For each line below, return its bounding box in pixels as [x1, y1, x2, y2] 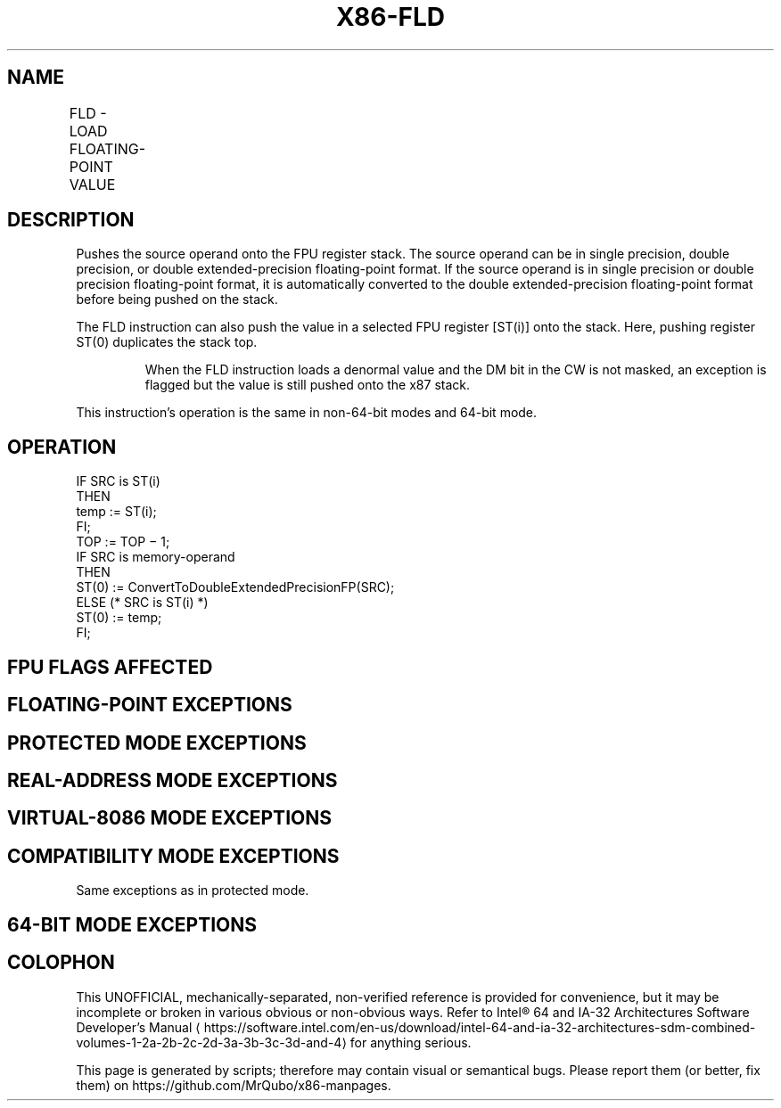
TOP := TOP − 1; [76, 534, 170, 550]
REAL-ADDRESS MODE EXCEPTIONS [7, 768, 338, 792]
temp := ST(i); [76, 504, 157, 520]
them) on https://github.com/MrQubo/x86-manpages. [76, 1077, 391, 1093]
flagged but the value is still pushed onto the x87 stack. [144, 377, 470, 393]
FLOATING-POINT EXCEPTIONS [7, 694, 292, 717]
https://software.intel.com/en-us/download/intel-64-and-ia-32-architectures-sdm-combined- [203, 1019, 756, 1035]
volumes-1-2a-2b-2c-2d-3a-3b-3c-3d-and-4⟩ [76, 1034, 347, 1050]
